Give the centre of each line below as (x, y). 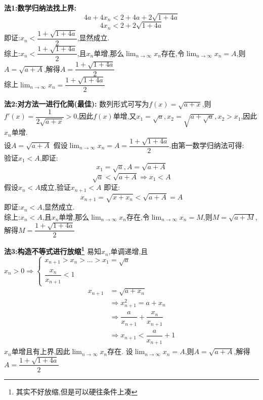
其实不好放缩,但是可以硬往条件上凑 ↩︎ (77, 391)
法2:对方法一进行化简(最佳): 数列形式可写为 (77, 104)
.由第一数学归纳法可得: (207, 145)
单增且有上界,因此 (41, 351)
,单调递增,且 (128, 251)
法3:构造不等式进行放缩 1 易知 (53, 251)
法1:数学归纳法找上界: (40, 8)
